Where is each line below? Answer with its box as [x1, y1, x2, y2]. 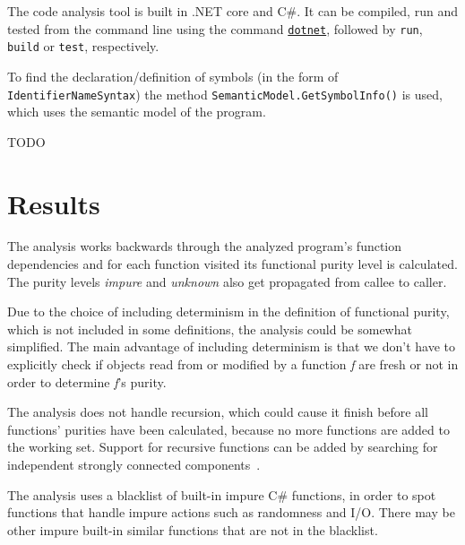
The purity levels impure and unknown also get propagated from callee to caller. [7, 272, 447, 290]
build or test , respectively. [7, 37, 159, 56]
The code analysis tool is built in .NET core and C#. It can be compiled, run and [7, 2, 458, 20]
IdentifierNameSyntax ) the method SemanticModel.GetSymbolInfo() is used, [7, 84, 443, 103]
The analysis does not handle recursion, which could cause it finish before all [7, 402, 428, 421]
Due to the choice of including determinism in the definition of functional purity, [7, 302, 450, 321]
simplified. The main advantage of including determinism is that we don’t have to [7, 337, 455, 356]
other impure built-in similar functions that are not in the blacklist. [7, 520, 378, 539]
